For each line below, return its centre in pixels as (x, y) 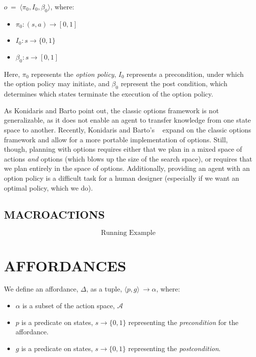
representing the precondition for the (183, 322)
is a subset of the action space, (69, 306)
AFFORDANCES (65, 265)
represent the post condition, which (174, 83)
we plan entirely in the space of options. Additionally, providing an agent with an (127, 168)
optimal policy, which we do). (49, 187)
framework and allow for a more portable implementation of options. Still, (116, 139)
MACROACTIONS (55, 214)
